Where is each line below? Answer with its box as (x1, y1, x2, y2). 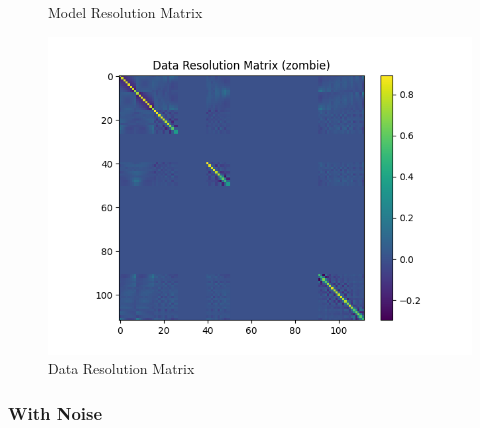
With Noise (8, 400, 103, 425)
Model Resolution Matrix (48, 2, 203, 22)
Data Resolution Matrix (48, 358, 195, 379)
